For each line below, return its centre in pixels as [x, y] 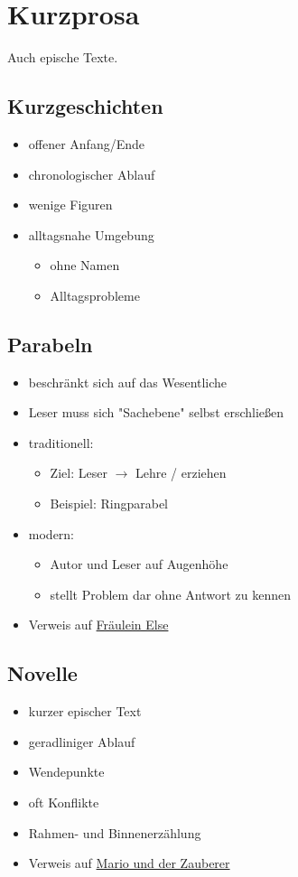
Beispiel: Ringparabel [109, 504]
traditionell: [61, 442]
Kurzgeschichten [85, 106]
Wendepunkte [66, 772]
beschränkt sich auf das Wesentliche [128, 382]
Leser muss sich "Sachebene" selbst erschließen [156, 412]
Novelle [42, 673]
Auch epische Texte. [63, 57]
